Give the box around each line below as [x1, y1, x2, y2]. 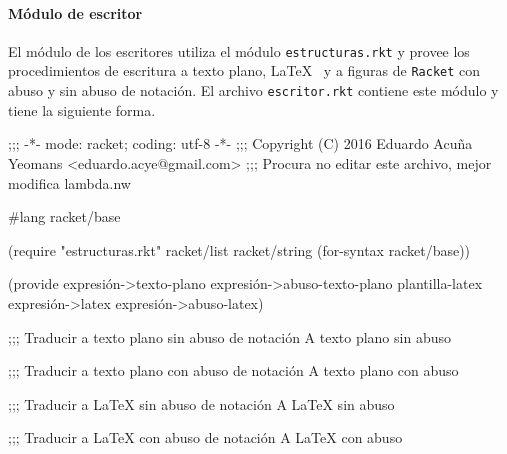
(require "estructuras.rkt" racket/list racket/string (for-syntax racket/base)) [8, 239, 471, 260]
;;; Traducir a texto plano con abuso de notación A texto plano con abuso [8, 360, 459, 381]
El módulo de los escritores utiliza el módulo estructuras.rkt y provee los [8, 40, 470, 61]
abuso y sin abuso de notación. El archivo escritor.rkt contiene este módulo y [8, 80, 499, 101]
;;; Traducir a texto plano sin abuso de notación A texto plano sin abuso [8, 326, 451, 347]
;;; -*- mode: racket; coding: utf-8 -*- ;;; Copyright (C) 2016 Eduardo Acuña [8, 133, 473, 154]
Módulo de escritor [8, 2, 143, 23]
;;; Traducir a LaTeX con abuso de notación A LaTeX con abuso [8, 427, 403, 448]
